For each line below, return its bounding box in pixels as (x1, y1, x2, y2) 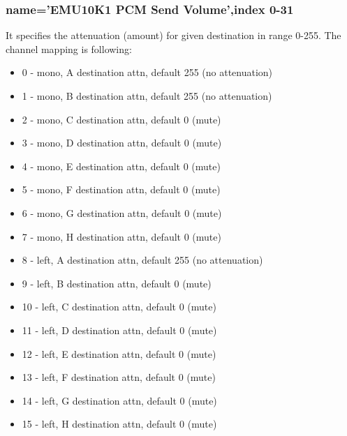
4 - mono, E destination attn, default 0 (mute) (22, 158, 221, 173)
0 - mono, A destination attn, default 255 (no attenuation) (22, 65, 273, 80)
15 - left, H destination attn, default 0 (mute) (22, 416, 217, 431)
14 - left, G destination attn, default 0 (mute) (22, 393, 217, 407)
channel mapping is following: (6, 41, 132, 56)
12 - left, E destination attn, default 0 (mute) (22, 346, 216, 361)
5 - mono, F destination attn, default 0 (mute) (22, 182, 221, 197)
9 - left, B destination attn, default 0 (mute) (22, 276, 212, 290)
